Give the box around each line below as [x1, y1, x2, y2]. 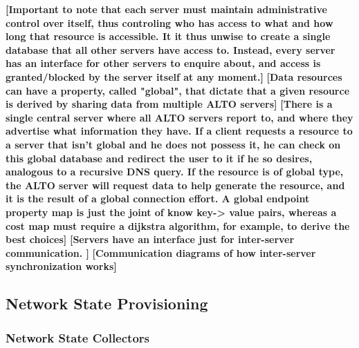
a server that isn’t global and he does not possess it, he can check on [6, 137, 341, 151]
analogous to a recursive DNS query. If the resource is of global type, [6, 164, 344, 179]
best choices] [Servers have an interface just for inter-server [6, 232, 295, 246]
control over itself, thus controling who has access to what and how [6, 15, 333, 30]
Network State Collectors [6, 329, 149, 346]
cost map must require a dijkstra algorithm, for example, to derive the [6, 218, 350, 233]
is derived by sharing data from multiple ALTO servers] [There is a [6, 97, 333, 111]
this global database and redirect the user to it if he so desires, [6, 151, 313, 165]
